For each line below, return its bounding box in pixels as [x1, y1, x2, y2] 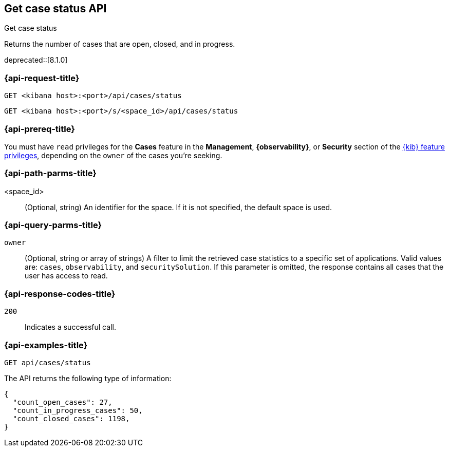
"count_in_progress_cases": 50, [12, 406, 143, 415]
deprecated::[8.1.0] [4, 55, 68, 65]
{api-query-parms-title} [4, 220, 102, 231]
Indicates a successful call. [25, 323, 116, 332]
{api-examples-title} [4, 340, 88, 350]
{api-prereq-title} [4, 123, 75, 134]
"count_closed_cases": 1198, [12, 414, 130, 423]
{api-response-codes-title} [4, 288, 116, 299]
